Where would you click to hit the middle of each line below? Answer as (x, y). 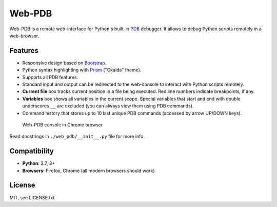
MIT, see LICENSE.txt (32, 197)
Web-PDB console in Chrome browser (63, 125)
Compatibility (32, 151)
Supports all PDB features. (50, 77)
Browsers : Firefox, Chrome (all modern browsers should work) (88, 171)
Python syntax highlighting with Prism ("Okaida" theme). (82, 70)
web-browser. (24, 35)
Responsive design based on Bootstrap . (64, 63)
